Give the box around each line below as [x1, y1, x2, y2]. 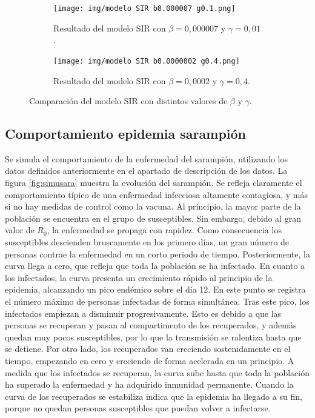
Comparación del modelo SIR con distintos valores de [29, 95, 228, 107]
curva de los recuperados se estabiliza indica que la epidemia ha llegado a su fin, [5, 390, 302, 402]
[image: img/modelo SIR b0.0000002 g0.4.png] [53, 56, 240, 65]
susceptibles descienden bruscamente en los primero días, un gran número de [5, 236, 289, 248]
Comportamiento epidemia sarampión [5, 124, 246, 143]
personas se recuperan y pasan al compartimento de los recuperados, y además [5, 319, 297, 331]
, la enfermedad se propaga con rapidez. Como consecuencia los [47, 224, 282, 236]
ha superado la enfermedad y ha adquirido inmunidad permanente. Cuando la [5, 378, 294, 391]
